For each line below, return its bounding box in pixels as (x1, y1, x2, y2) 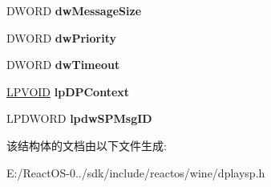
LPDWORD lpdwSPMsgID (6, 110, 152, 127)
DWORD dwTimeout (6, 56, 120, 73)
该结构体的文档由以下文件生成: (6, 136, 167, 153)
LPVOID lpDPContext (6, 83, 130, 100)
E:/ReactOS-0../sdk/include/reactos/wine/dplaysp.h (6, 164, 265, 181)
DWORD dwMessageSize (6, 2, 142, 18)
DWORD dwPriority (6, 29, 117, 46)
